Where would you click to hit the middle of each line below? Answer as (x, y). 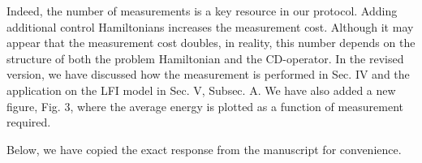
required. (29, 122)
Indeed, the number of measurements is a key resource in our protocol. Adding (202, 11)
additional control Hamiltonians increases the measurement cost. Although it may (210, 26)
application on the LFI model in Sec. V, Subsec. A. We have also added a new (201, 90)
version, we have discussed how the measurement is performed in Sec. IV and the (208, 74)
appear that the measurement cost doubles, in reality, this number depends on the (211, 43)
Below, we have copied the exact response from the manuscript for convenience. (204, 149)
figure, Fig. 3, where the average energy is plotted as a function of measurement (205, 106)
